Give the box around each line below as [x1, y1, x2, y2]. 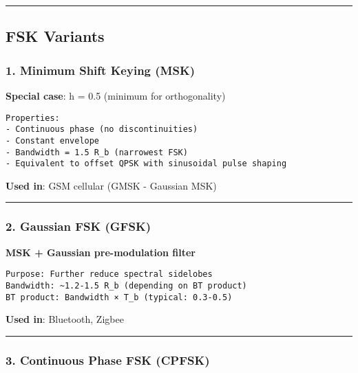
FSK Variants [6, 25, 105, 47]
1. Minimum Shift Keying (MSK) [6, 61, 195, 78]
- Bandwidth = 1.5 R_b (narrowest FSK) [6, 147, 188, 157]
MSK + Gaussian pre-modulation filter [6, 245, 196, 259]
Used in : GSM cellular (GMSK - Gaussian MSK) [6, 178, 217, 192]
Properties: [6, 113, 60, 123]
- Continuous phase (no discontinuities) [6, 124, 198, 135]
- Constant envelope [6, 135, 100, 146]
